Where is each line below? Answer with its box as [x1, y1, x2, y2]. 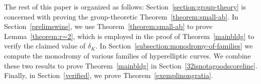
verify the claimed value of [4, 40, 85, 51]
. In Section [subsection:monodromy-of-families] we [95, 40, 253, 51]
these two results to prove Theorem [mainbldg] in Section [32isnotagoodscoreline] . [4, 60, 257, 70]
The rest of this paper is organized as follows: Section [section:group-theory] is [4, 1, 246, 11]
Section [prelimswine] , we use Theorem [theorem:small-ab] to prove [4, 21, 213, 31]
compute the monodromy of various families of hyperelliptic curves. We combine [4, 50, 251, 60]
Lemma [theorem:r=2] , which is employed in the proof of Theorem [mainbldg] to [4, 30, 254, 41]
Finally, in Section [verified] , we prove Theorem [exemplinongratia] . [4, 70, 213, 80]
